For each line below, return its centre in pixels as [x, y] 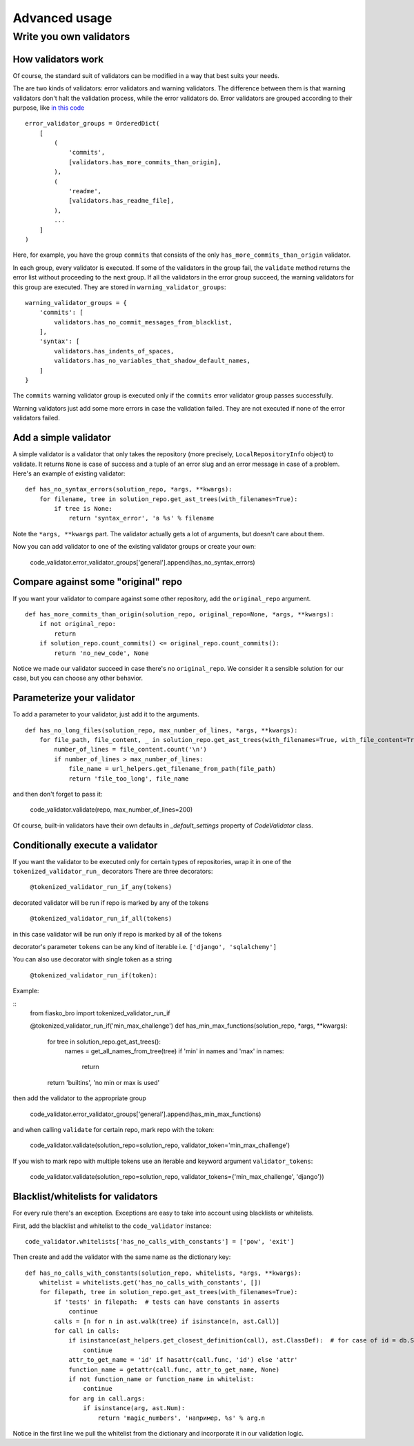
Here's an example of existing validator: [69, 473]
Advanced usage [62, 18]
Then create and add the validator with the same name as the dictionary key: [122, 1257]
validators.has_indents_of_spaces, [114, 351]
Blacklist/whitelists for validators [85, 1196]
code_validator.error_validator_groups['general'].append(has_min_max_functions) [146, 1114]
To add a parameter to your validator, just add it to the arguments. [106, 714]
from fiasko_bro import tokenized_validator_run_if [100, 1013]
